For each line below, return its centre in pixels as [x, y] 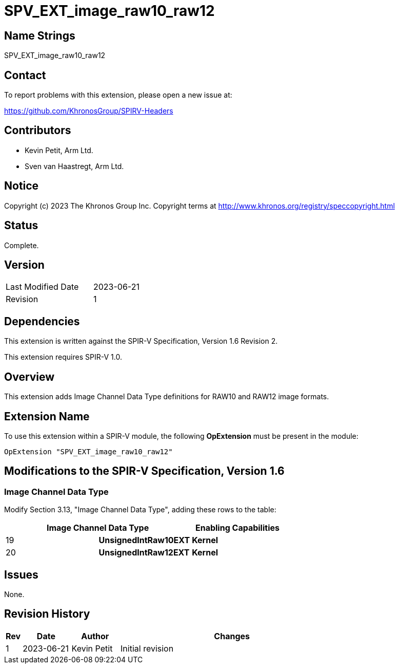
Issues [21, 574]
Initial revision [147, 648]
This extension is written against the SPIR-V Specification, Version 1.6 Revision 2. [141, 341]
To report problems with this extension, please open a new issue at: [118, 95]
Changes [232, 636]
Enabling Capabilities [237, 528]
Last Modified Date [42, 287]
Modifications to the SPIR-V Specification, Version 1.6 [144, 471]
